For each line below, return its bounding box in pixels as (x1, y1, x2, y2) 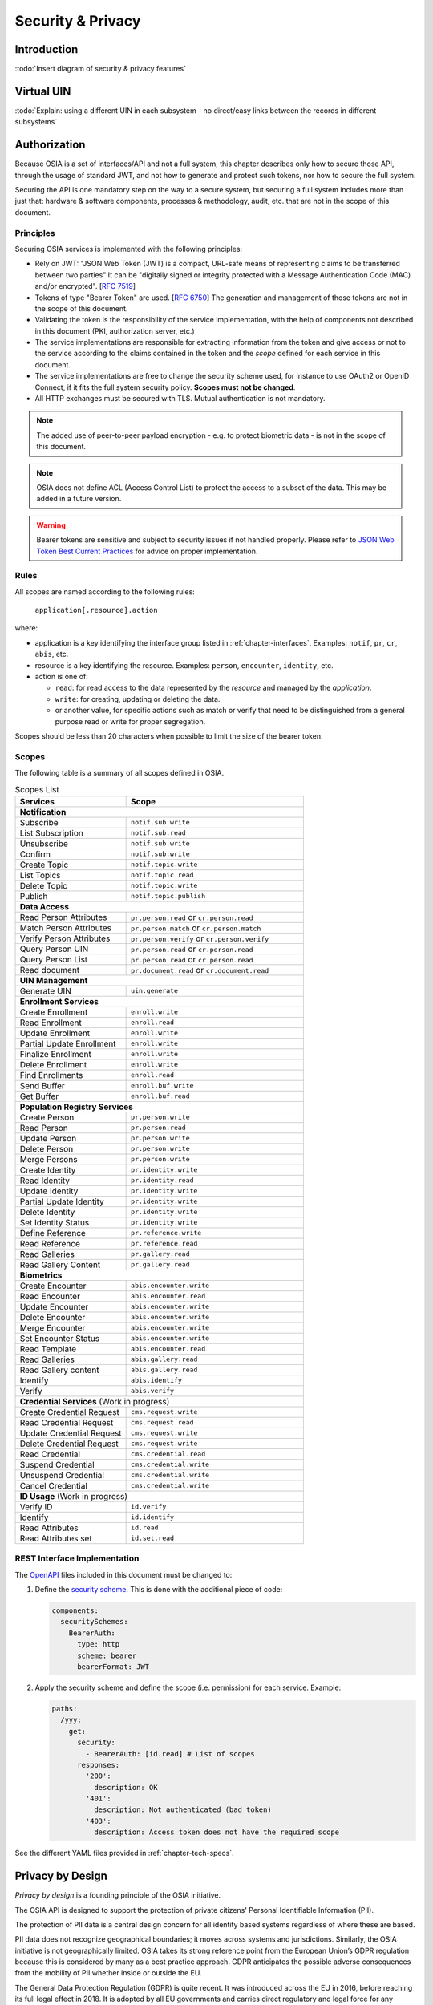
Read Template (19, 1343, 77, 1355)
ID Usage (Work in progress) (19, 1490, 128, 1501)
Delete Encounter (19, 1311, 86, 1322)
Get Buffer (19, 1091, 59, 1102)
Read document (19, 964, 80, 975)
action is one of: (34, 672, 88, 682)
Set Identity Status (19, 1217, 90, 1228)
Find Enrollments (19, 1069, 83, 1080)
